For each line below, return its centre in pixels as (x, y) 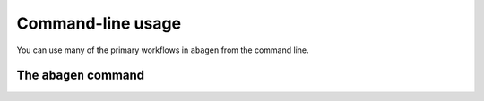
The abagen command (81, 76)
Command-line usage (99, 23)
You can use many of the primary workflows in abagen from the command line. (163, 50)
